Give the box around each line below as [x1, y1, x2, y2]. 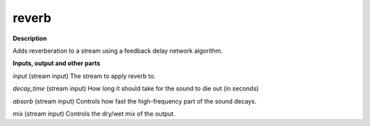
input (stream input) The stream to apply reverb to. [12, 72, 156, 80]
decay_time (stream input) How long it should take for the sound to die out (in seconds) [12, 84, 259, 92]
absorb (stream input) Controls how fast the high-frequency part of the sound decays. [12, 97, 257, 105]
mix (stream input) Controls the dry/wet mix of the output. [12, 110, 175, 118]
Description [12, 34, 47, 42]
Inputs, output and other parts [12, 59, 101, 68]
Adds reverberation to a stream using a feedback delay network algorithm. [12, 47, 223, 55]
